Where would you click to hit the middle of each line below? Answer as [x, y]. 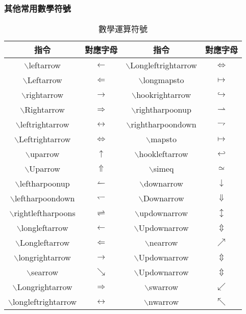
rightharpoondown [164, 124]
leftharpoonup [45, 184]
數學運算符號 [123, 29]
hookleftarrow [164, 154]
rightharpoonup [164, 110]
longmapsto [164, 80]
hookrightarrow [164, 95]
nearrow [164, 243]
